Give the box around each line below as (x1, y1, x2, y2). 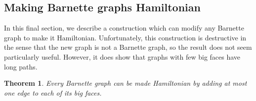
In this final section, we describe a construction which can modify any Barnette (4, 23, 244, 33)
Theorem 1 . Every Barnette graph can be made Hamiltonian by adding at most (4, 78, 247, 88)
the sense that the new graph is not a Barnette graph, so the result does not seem (4, 42, 252, 52)
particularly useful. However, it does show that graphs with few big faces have (4, 51, 241, 62)
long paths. (4, 61, 38, 71)
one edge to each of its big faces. (4, 87, 102, 98)
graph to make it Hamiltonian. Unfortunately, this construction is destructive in (4, 32, 247, 42)
